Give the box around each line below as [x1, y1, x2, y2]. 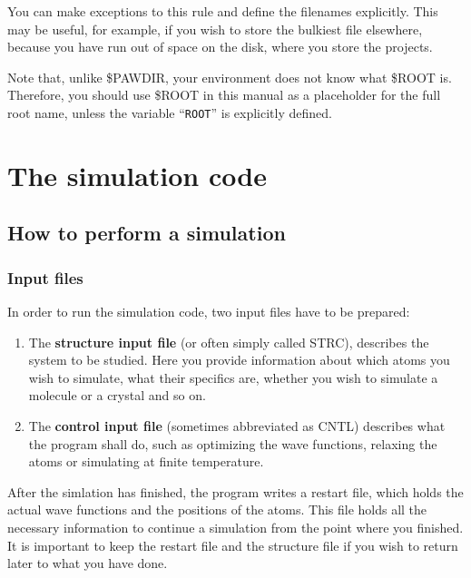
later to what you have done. [7, 554, 168, 573]
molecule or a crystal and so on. [28, 386, 206, 405]
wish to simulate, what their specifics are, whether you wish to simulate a [28, 367, 438, 387]
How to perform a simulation [7, 219, 286, 247]
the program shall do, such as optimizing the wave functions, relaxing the [28, 434, 437, 453]
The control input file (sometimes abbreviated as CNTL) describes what [28, 416, 446, 435]
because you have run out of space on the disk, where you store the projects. [7, 37, 433, 56]
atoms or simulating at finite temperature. [28, 452, 264, 471]
